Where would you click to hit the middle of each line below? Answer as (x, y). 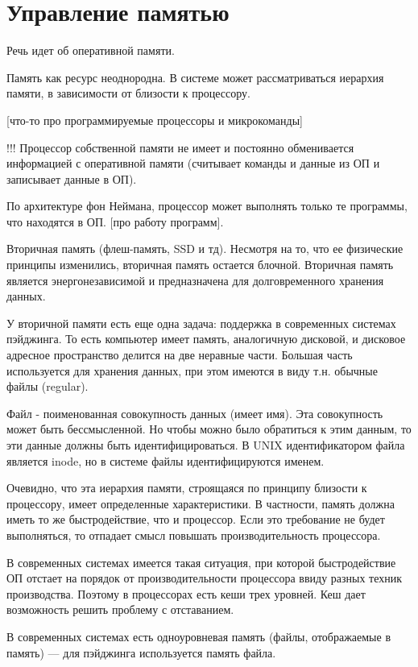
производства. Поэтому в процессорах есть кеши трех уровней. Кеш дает (186, 593)
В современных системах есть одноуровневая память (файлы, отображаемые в (199, 636)
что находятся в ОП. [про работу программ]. (115, 221)
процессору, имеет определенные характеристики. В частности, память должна (201, 503)
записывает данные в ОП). (72, 178)
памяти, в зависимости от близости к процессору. (128, 93)
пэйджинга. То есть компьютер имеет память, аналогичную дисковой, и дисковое (206, 339)
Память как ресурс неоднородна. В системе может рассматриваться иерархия (195, 77)
